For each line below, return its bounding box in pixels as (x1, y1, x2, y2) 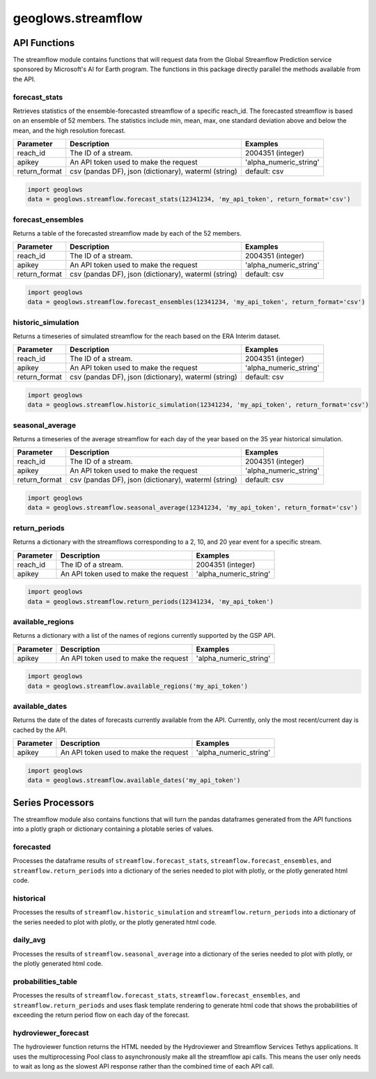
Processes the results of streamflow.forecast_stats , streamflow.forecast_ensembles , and (13, 991, 301, 1000)
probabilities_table (13, 977, 78, 986)
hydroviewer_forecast (13, 1028, 90, 1038)
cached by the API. (13, 726, 68, 734)
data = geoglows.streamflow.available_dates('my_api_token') (27, 776, 241, 784)
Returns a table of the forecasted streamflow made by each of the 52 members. (13, 229, 242, 237)
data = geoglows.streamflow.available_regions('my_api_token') (27, 682, 249, 690)
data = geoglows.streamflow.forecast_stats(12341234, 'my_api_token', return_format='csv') (27, 195, 351, 204)
